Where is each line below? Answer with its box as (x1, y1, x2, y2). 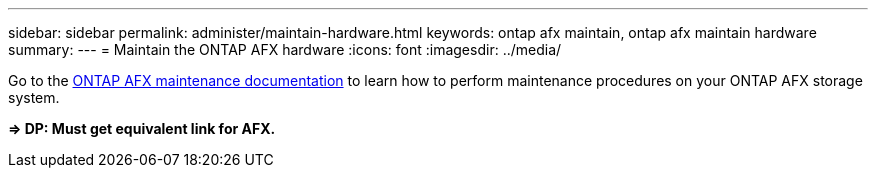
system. (8, 89, 60, 106)
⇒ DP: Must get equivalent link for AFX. (8, 120, 276, 137)
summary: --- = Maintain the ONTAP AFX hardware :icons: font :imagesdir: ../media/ (8, 41, 562, 58)
